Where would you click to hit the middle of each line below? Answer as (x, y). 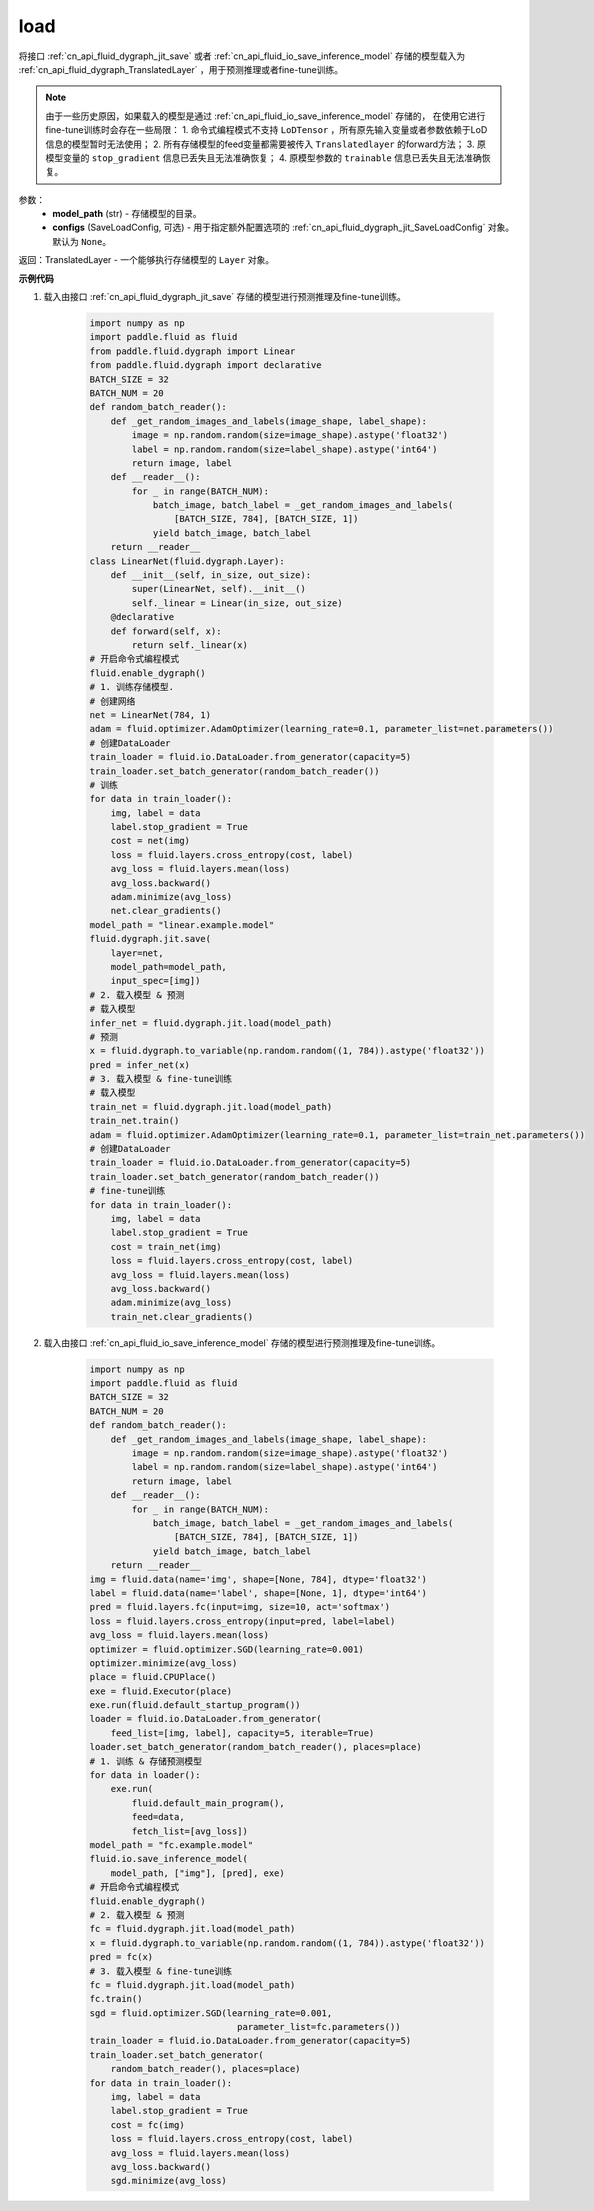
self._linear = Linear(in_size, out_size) (237, 603)
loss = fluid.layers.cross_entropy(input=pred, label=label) (242, 1621)
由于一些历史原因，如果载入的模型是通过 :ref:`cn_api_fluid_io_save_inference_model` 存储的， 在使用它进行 (265, 116)
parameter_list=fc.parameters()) (318, 2027)
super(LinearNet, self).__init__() (219, 589)
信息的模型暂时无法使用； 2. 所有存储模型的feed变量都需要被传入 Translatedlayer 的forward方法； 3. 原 (266, 144)
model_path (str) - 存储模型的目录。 (127, 214)
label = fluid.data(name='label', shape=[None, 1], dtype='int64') (258, 1593)
